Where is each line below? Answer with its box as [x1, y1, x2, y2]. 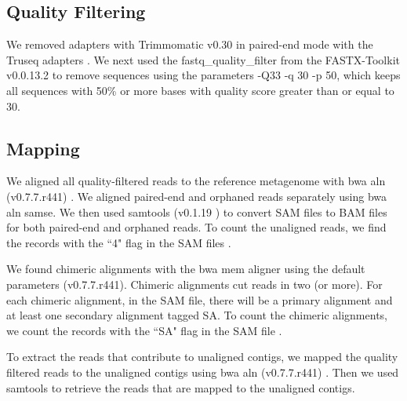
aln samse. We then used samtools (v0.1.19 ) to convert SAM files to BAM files [6, 203, 387, 220]
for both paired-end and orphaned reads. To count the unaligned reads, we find [6, 219, 387, 235]
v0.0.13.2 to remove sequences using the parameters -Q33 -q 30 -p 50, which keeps [6, 67, 401, 83]
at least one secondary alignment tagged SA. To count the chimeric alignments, [6, 307, 387, 323]
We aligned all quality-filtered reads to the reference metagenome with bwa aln [6, 173, 386, 189]
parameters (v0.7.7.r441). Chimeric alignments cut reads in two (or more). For [6, 275, 383, 292]
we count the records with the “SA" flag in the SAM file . [6, 322, 282, 338]
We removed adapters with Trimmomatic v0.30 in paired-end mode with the [6, 36, 373, 53]
